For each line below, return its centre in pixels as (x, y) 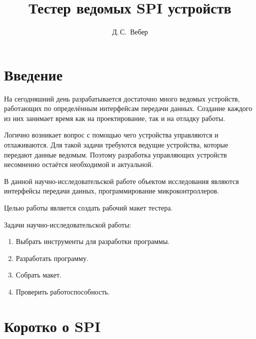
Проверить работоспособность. (63, 291)
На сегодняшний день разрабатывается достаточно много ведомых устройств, (122, 98)
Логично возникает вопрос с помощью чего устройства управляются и (111, 135)
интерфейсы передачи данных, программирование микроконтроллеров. (112, 191)
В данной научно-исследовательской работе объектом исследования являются (121, 181)
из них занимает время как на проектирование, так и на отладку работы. (115, 118)
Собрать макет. (38, 275)
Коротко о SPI (52, 326)
